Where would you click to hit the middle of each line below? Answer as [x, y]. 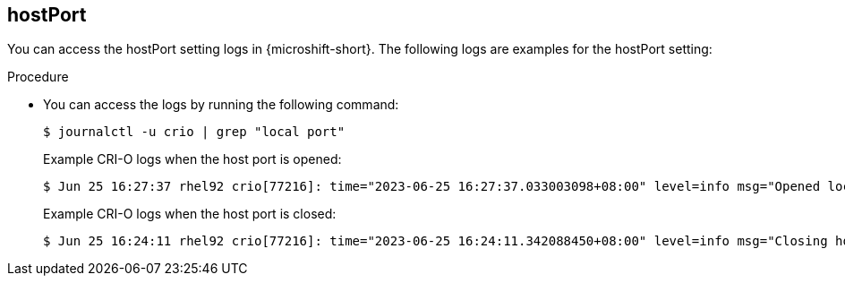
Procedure [38, 77]
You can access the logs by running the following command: [221, 105]
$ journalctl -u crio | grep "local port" [194, 132]
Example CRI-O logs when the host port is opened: [192, 159]
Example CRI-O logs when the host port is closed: [190, 214]
